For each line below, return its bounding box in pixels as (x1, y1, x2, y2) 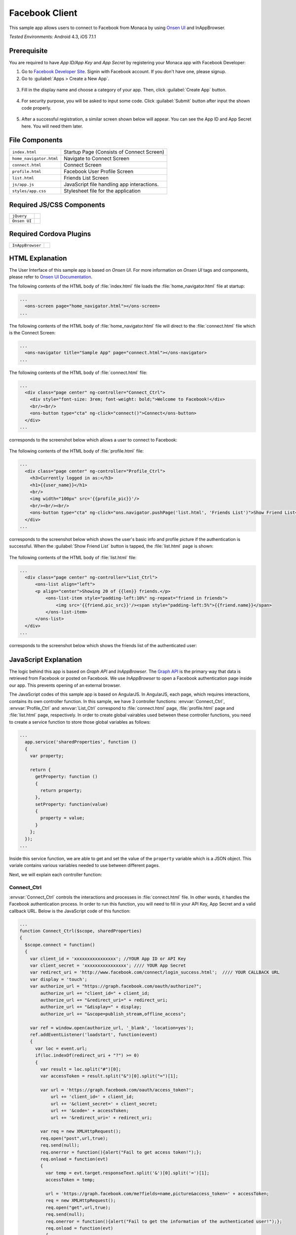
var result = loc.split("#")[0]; (40, 1066, 121, 1072)
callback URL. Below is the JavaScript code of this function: (9, 908, 131, 914)
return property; (40, 787, 82, 793)
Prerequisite (9, 46, 48, 55)
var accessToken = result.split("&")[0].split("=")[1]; (40, 1073, 179, 1079)
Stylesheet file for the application (63, 188, 141, 195)
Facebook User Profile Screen (63, 168, 134, 175)
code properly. (21, 105, 52, 111)
